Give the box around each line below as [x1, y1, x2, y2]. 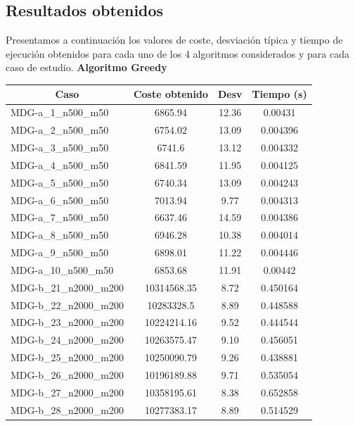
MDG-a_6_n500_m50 [11, 192, 109, 207]
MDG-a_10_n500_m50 [11, 262, 114, 277]
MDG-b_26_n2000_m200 [11, 367, 124, 382]
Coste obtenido [133, 87, 208, 101]
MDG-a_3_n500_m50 [11, 140, 109, 155]
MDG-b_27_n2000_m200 [11, 384, 124, 399]
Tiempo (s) [252, 87, 307, 101]
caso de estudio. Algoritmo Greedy [6, 60, 167, 75]
